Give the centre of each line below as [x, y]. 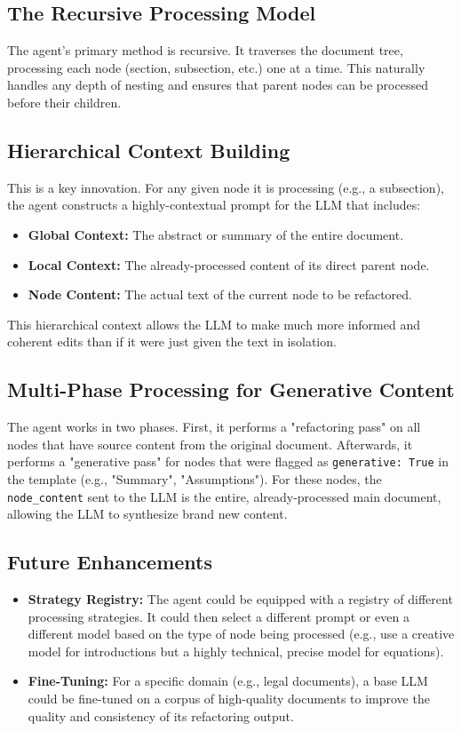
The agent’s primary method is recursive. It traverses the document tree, [205, 50]
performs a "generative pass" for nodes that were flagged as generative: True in [228, 461]
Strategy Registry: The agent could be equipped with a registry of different [240, 599]
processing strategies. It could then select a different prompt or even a [219, 616]
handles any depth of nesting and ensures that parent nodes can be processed [218, 85]
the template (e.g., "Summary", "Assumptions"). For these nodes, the [195, 478]
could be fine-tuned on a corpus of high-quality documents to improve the [229, 698]
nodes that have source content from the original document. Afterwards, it [210, 444]
